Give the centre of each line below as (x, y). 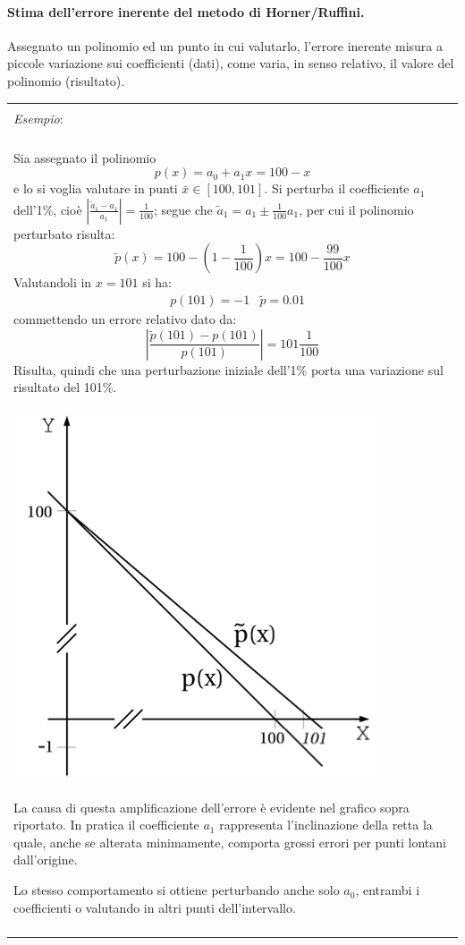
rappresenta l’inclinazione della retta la (326, 825)
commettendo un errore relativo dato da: (125, 319)
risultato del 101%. (65, 387)
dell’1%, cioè (48, 209)
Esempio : (38, 118)
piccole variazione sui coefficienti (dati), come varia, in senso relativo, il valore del (231, 63)
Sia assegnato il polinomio (85, 157)
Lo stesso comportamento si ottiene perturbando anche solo (177, 890)
